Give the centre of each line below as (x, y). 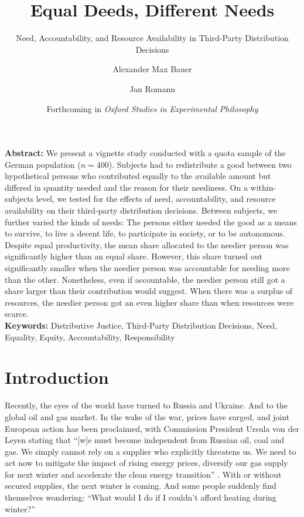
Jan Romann (152, 88)
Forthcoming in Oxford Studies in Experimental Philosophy (152, 108)
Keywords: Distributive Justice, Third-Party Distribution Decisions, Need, (141, 325)
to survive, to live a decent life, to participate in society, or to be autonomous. (145, 233)
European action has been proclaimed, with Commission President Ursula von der (152, 428)
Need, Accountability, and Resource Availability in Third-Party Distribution (152, 38)
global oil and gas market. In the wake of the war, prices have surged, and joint (147, 416)
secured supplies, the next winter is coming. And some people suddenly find (141, 486)
